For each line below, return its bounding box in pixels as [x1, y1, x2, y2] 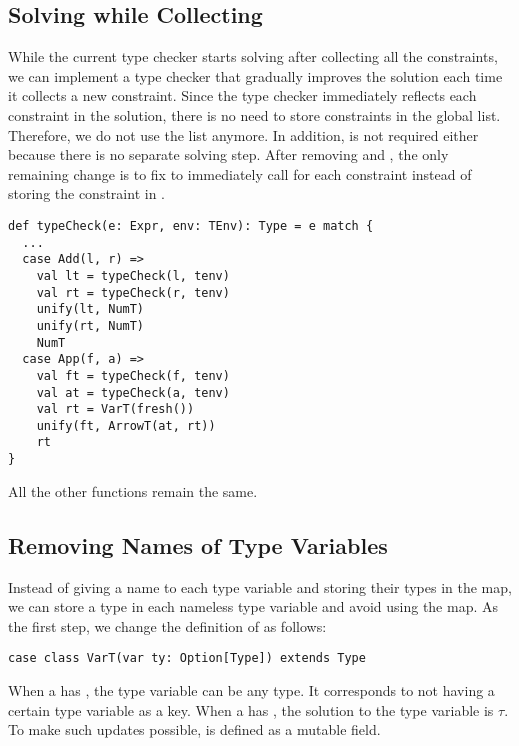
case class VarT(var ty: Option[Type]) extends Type [8, 651, 366, 666]
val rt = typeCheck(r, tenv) [36, 285, 230, 300]
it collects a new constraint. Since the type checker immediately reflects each [8, 85, 477, 106]
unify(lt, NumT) [36, 302, 145, 317]
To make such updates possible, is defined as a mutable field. [8, 719, 381, 740]
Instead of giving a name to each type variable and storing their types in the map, [8, 576, 512, 597]
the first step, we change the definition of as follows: [8, 615, 327, 636]
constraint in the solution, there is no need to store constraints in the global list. [8, 104, 501, 125]
